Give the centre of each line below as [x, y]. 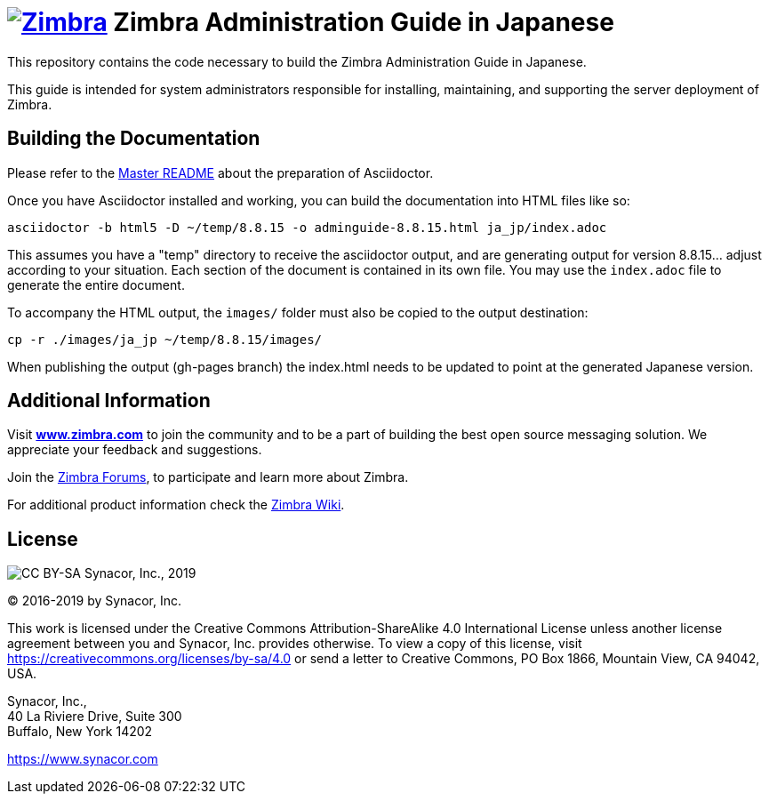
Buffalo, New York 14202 [80, 732]
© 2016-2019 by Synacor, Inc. [95, 601]
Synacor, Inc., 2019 [140, 573]
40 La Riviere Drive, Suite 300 [95, 717]
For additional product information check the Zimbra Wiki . [176, 505]
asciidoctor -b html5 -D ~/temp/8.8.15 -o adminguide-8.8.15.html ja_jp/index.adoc [307, 227]
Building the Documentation [134, 139]
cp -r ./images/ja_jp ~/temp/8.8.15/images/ [165, 339]
